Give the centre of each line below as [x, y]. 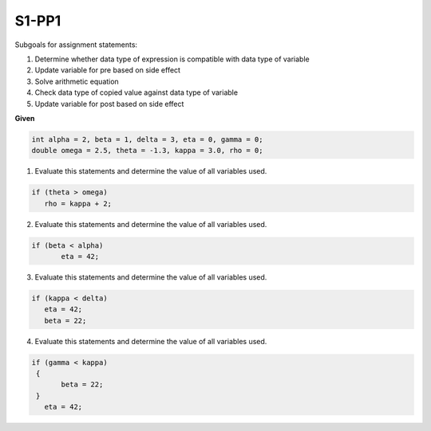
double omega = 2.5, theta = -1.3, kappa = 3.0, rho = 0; [147, 151]
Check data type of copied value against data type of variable [136, 92]
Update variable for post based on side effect [109, 104]
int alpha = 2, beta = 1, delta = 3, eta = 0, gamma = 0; [147, 139]
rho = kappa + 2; [78, 204]
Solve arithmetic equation [77, 81]
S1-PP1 [38, 21]
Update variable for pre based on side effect [108, 70]
